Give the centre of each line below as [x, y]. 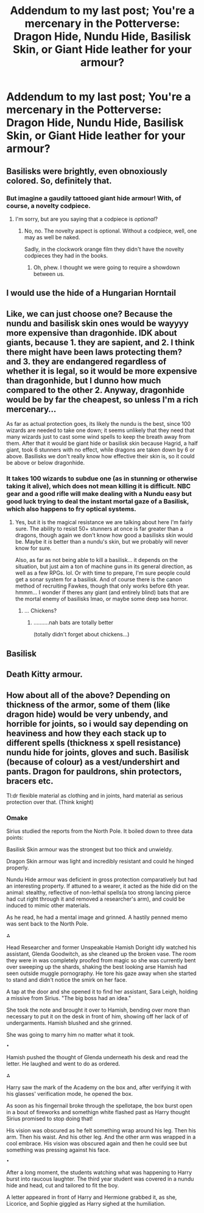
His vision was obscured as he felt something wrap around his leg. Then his [101, 1131]
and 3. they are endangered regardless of [86, 362]
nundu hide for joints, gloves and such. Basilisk [98, 752]
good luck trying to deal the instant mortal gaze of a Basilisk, [98, 501]
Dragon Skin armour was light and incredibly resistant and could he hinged [100, 862]
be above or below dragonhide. [46, 463]
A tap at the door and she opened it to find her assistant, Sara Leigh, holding [102, 992]
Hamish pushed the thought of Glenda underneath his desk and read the [97, 1057]
